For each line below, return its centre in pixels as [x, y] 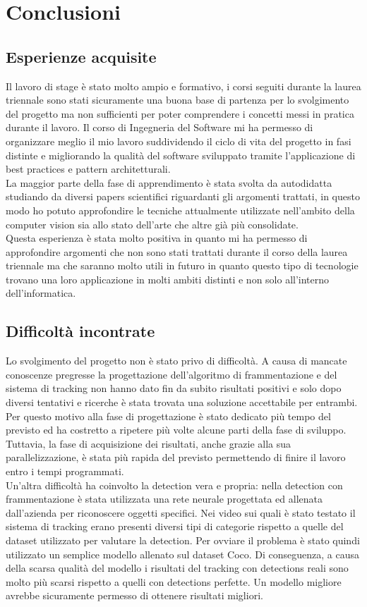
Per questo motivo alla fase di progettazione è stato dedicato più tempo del [168, 416]
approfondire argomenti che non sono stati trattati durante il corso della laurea [177, 251]
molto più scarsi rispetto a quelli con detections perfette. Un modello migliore [174, 581]
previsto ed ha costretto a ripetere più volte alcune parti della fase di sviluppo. [176, 430]
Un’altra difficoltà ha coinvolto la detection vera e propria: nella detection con [174, 485]
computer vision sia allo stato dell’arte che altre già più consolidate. [152, 224]
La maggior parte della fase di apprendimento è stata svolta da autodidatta [169, 182]
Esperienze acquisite [81, 56]
